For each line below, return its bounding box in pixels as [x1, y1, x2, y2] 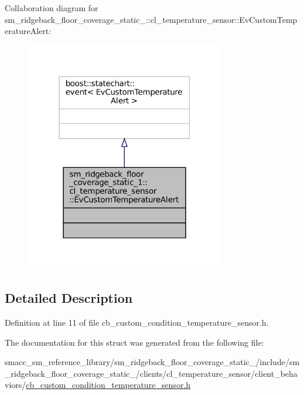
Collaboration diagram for [5, 2, 98, 13]
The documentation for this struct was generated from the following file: [5, 336, 264, 348]
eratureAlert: [5, 25, 52, 37]
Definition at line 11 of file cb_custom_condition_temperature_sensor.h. [5, 316, 269, 328]
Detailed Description [5, 289, 133, 307]
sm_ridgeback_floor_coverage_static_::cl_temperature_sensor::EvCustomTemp [5, 13, 298, 25]
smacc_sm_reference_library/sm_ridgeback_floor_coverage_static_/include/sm [5, 356, 300, 368]
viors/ [5, 379, 26, 391]
